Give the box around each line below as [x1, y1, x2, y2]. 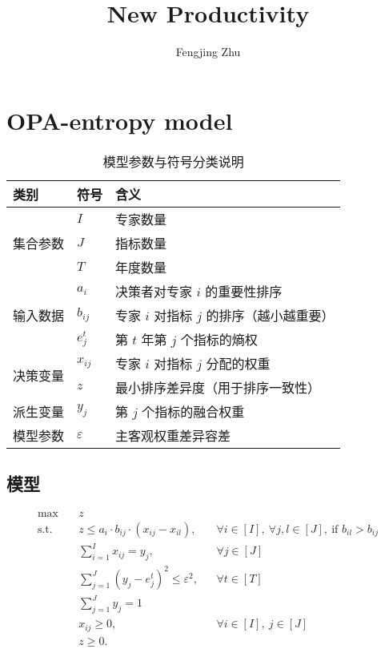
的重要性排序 [205, 281, 283, 300]
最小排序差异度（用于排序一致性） [115, 377, 321, 397]
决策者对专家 [115, 281, 193, 300]
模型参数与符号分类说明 [102, 151, 244, 171]
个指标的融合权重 [142, 401, 245, 421]
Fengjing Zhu [175, 43, 241, 60]
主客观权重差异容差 [115, 425, 231, 445]
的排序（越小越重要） [206, 305, 335, 324]
